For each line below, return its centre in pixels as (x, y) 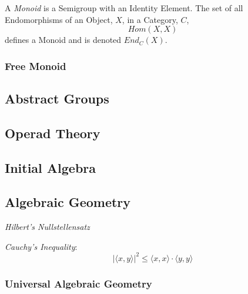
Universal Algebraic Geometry (78, 283)
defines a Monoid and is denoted (63, 40)
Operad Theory (53, 133)
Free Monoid (36, 66)
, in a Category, (150, 19)
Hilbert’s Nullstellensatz (47, 227)
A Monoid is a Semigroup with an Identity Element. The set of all (124, 8)
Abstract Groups (57, 98)
